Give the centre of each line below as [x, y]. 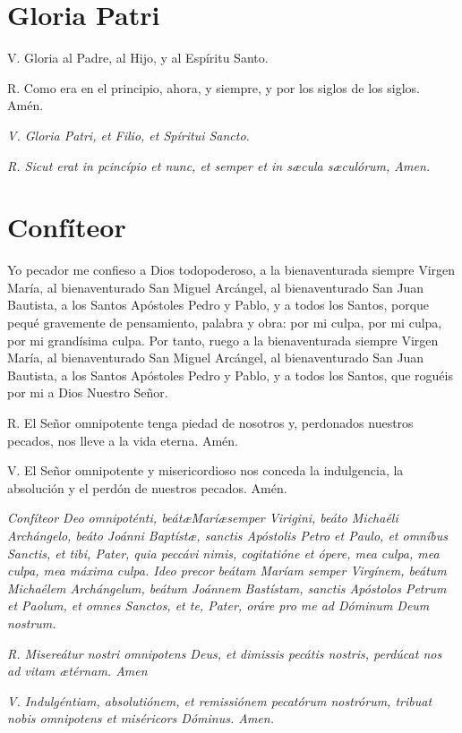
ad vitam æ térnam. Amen [77, 671]
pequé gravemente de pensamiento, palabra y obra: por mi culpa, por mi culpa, [225, 322]
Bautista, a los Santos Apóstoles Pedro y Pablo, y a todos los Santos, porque [218, 305]
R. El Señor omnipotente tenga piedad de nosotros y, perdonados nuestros [210, 422]
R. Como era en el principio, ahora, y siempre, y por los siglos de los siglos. [214, 87]
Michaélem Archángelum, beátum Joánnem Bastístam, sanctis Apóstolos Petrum [227, 588]
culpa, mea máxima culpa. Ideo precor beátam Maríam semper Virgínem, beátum [227, 571]
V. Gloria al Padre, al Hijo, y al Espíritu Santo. [138, 58]
